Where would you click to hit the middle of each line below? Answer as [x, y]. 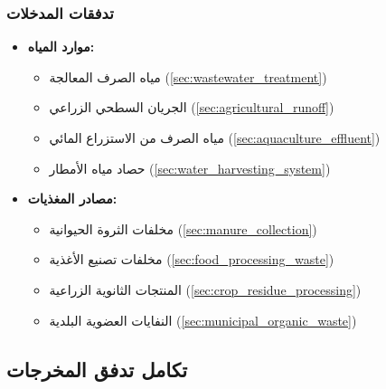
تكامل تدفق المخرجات [97, 369]
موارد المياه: [61, 47]
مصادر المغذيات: [72, 199]
